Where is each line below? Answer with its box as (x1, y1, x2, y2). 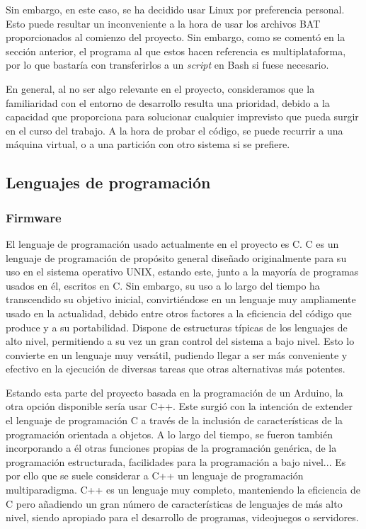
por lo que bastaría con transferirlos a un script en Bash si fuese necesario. (6, 57, 329, 72)
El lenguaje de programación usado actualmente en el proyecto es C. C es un (6, 236, 339, 251)
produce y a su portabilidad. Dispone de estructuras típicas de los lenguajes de (6, 319, 348, 334)
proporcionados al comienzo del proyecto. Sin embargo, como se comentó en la (6, 30, 345, 45)
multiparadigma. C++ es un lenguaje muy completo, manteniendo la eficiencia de (6, 482, 361, 497)
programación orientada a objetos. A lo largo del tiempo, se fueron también (6, 426, 333, 441)
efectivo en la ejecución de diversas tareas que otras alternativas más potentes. (6, 361, 345, 376)
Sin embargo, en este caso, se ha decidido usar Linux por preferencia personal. (6, 2, 345, 16)
